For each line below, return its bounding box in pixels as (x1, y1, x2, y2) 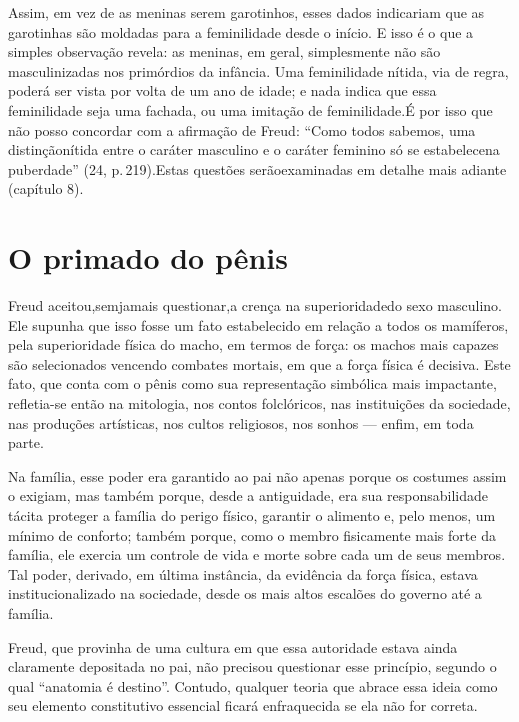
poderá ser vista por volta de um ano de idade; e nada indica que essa (8, 80, 437, 101)
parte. (8, 432, 44, 453)
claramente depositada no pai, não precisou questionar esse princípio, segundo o (8, 656, 497, 677)
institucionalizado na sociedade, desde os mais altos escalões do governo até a (8, 583, 482, 604)
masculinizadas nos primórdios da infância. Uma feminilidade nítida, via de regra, (8, 60, 509, 81)
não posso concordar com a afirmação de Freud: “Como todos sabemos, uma (8, 119, 476, 140)
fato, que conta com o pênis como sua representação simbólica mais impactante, (8, 373, 497, 394)
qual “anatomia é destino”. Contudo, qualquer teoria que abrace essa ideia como (8, 675, 498, 696)
